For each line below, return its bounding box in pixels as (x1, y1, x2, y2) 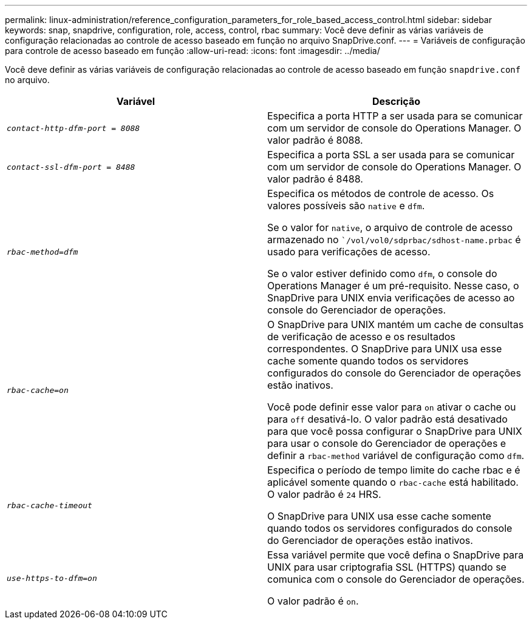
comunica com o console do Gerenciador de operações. (267, 573, 525, 585)
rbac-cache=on (7, 385, 69, 395)
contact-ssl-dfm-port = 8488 (7, 162, 135, 172)
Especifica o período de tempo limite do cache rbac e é (267, 464, 520, 476)
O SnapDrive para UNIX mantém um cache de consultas (267, 318, 524, 330)
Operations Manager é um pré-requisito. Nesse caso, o (267, 280, 519, 292)
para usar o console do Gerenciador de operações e (267, 437, 506, 449)
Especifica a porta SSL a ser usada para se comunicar (267, 149, 515, 161)
